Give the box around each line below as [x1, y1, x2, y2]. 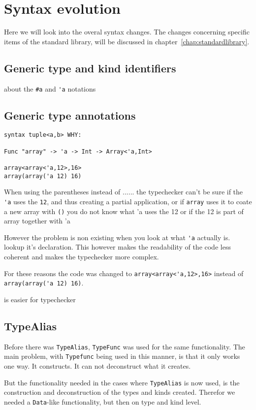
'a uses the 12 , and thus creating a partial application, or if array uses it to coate [4, 196, 252, 206]
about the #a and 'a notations [4, 83, 96, 94]
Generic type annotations [4, 107, 136, 123]
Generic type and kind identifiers [4, 60, 176, 75]
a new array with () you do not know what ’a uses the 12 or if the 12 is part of [4, 206, 244, 216]
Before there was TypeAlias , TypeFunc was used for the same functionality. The [4, 341, 245, 351]
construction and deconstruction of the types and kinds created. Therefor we [4, 387, 235, 397]
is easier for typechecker [4, 294, 76, 304]
